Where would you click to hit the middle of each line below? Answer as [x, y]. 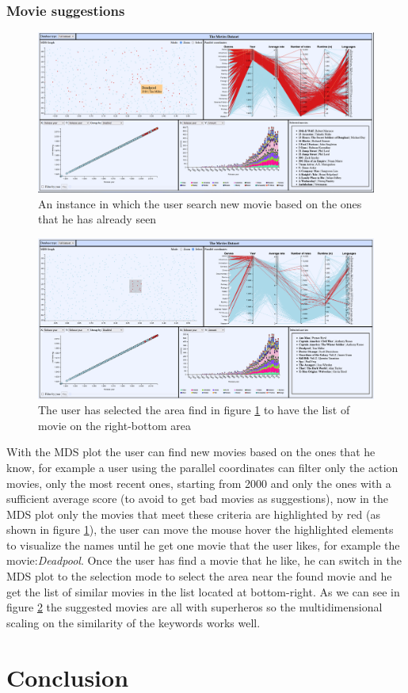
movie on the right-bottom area [114, 425]
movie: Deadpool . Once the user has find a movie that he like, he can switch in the [204, 560]
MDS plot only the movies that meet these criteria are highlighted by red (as [193, 514]
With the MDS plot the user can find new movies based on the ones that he [191, 452]
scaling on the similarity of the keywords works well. [133, 622]
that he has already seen [97, 219]
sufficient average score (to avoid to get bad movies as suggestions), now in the [197, 499]
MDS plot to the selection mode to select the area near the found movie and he [199, 576]
